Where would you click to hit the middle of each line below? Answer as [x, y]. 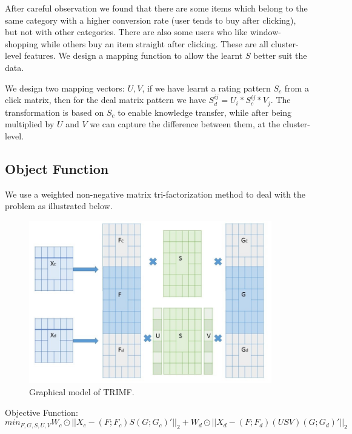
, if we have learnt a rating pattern [206, 88]
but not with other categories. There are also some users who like [126, 32]
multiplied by [30, 124]
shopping [22, 43]
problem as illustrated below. [59, 206]
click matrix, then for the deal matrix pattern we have [105, 100]
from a [297, 88]
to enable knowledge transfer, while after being [205, 112]
